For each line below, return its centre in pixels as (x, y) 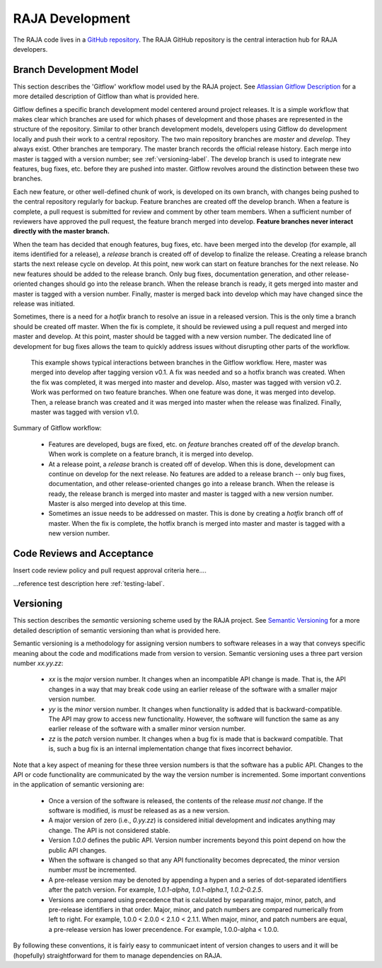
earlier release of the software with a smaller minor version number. (147, 729)
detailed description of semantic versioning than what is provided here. (117, 630)
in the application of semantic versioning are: (79, 785)
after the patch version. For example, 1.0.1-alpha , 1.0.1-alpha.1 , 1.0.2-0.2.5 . (156, 890)
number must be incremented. (93, 870)
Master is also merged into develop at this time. (117, 504)
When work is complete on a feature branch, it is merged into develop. (151, 454)
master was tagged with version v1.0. (85, 412)
